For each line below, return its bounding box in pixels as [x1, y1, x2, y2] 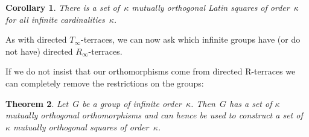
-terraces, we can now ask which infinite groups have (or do [81, 33, 301, 46]
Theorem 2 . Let [5, 97, 69, 109]
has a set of [229, 97, 272, 109]
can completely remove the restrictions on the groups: [5, 76, 204, 89]
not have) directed [5, 44, 73, 57]
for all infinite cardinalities [5, 13, 105, 25]
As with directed [5, 33, 67, 46]
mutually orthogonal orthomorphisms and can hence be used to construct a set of [5, 109, 303, 121]
